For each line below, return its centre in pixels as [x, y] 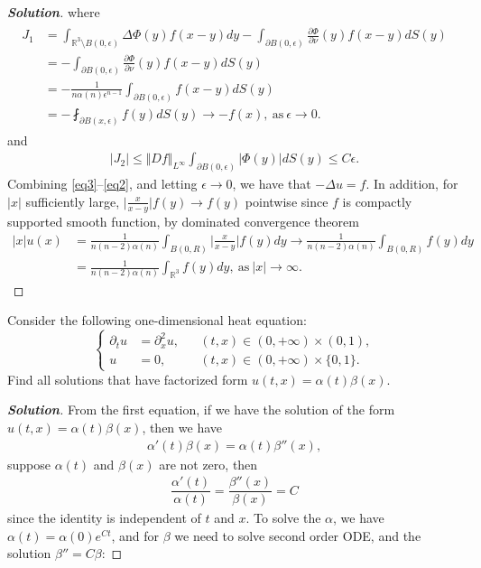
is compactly [377, 201]
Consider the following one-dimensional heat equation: [157, 320]
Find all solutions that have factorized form [128, 379]
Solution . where [54, 12]
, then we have [182, 427]
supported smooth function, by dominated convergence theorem [183, 221]
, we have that [272, 184]
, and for [135, 535]
